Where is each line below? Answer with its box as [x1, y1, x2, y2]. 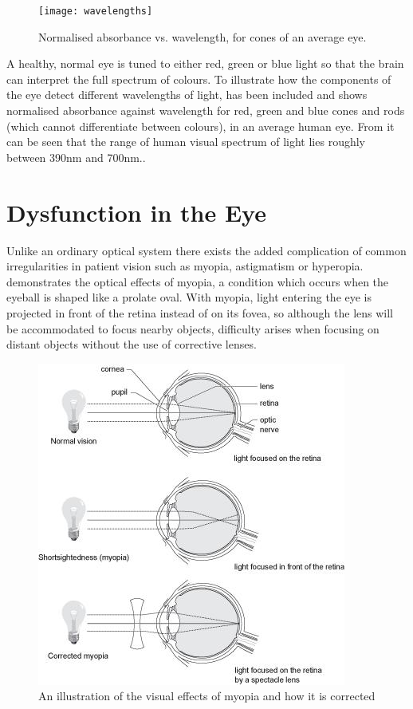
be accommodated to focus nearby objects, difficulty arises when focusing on [6, 320, 380, 337]
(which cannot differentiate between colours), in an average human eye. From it [6, 117, 395, 134]
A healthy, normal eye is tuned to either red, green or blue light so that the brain [6, 55, 404, 72]
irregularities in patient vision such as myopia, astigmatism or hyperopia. [6, 258, 364, 274]
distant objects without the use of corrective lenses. [6, 336, 257, 353]
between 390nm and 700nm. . [6, 148, 146, 165]
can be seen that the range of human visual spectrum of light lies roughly [6, 133, 365, 150]
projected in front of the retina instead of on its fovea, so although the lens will [6, 304, 394, 321]
